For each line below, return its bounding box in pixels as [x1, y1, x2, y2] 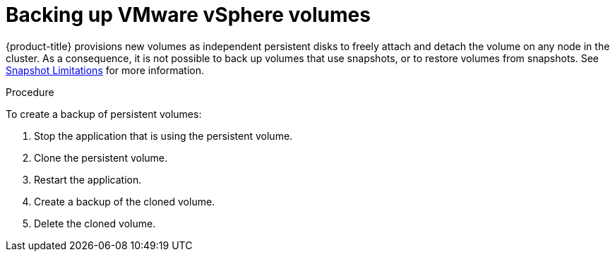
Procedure [6, 85, 54, 98]
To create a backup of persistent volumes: [6, 107, 202, 120]
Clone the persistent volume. [34, 151, 168, 164]
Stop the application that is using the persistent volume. [34, 129, 293, 142]
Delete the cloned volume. [34, 217, 156, 229]
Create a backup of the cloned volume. [34, 195, 215, 208]
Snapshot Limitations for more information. [6, 64, 204, 76]
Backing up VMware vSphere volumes [6, 3, 371, 27]
